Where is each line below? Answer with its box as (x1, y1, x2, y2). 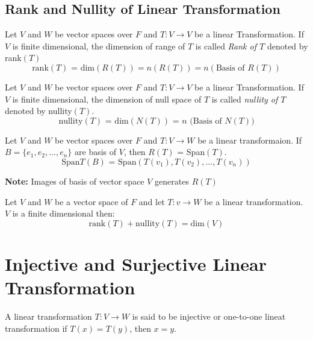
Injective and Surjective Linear (5, 251, 267, 276)
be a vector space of (55, 195, 128, 208)
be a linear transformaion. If (197, 133, 302, 146)
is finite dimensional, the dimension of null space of (12, 92, 202, 105)
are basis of (75, 145, 117, 158)
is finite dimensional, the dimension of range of (12, 39, 185, 52)
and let (138, 195, 165, 208)
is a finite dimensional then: (12, 207, 115, 220)
